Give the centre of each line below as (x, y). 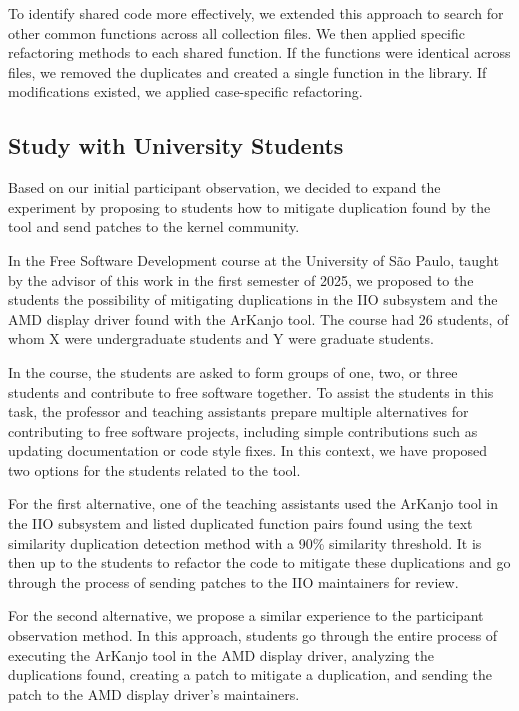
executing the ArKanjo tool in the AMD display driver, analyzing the (221, 654)
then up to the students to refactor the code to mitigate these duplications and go (259, 562)
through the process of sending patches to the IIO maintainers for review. (233, 581)
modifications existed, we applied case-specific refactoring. (185, 91)
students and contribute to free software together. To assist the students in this (251, 391)
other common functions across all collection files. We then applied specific (237, 32)
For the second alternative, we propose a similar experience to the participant (246, 615)
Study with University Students (176, 145)
